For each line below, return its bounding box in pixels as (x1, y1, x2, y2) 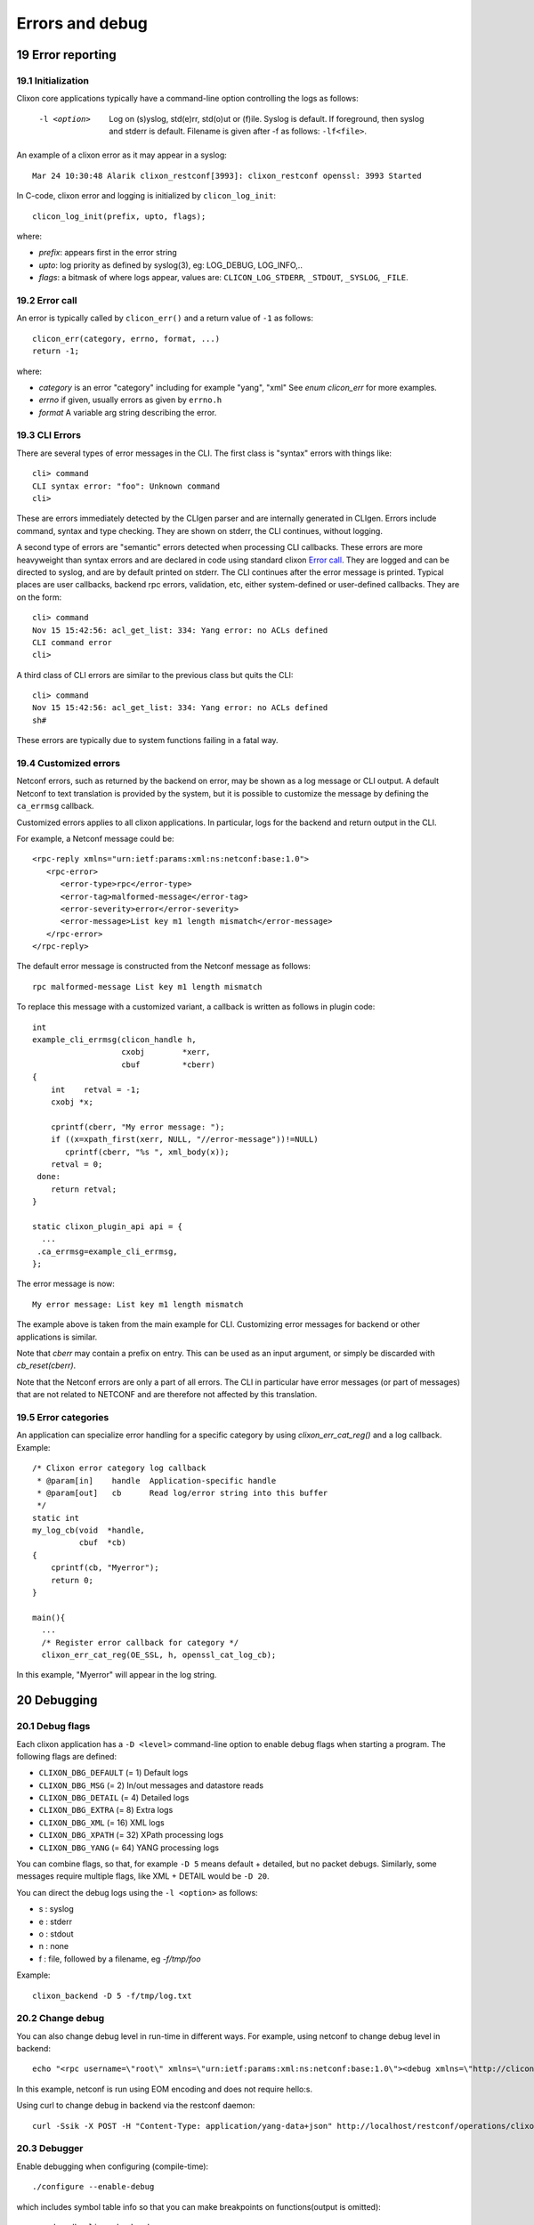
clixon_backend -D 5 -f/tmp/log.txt (32, 1990, 192, 2001)
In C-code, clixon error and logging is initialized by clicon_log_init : (16, 190, 276, 201)
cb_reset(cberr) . (16, 1360, 77, 1371)
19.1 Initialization (16, 74, 89, 86)
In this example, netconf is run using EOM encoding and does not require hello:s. (16, 2083, 313, 2094)
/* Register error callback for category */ (41, 1638, 239, 1647)
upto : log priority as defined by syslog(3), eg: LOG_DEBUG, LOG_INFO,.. (38, 259, 303, 271)
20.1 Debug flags (16, 1720, 91, 1733)
